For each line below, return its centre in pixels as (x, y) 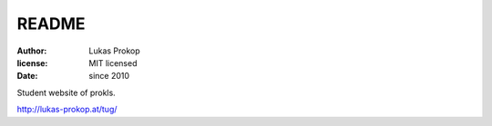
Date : (27, 76)
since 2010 (109, 76)
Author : (32, 51)
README (51, 24)
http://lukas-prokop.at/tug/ (67, 110)
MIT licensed (113, 63)
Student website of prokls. (66, 92)
